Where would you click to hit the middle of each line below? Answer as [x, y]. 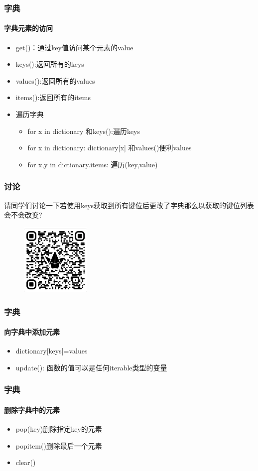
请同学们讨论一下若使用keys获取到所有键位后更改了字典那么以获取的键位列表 [129, 205]
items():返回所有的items [53, 97]
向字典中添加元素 [32, 332]
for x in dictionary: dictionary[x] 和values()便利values [110, 148]
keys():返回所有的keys [50, 64]
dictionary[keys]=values [52, 351]
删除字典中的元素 [32, 410]
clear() [26, 462]
